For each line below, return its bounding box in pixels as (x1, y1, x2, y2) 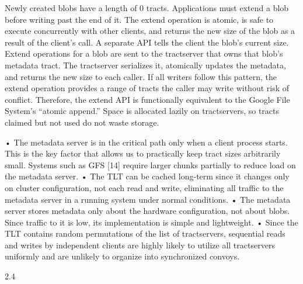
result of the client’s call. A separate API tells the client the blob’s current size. (5, 36, 289, 48)
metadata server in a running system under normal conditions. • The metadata (5, 193, 291, 205)
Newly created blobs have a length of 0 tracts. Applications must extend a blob (5, 2, 289, 13)
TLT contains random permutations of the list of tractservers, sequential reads (5, 227, 285, 240)
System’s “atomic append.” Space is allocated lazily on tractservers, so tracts (5, 105, 280, 117)
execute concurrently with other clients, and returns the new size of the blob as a (5, 25, 295, 37)
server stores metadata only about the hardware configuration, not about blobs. (5, 205, 290, 217)
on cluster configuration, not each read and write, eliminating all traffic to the (5, 181, 284, 193)
